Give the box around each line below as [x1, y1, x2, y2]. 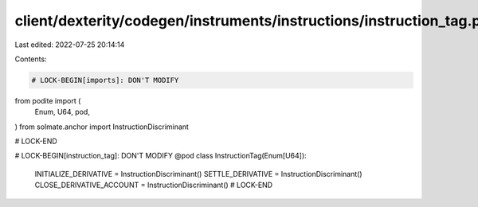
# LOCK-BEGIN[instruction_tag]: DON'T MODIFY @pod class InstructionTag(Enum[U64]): [14, 151, 307, 161]
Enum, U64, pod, [34, 107, 91, 117]
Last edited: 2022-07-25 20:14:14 [14, 40, 125, 49]
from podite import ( [14, 96, 81, 105]
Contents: [14, 54, 47, 64]
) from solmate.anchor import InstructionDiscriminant [14, 122, 189, 131]
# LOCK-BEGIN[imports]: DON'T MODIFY [31, 76, 179, 84]
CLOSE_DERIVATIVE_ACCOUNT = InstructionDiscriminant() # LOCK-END [34, 180, 273, 190]
